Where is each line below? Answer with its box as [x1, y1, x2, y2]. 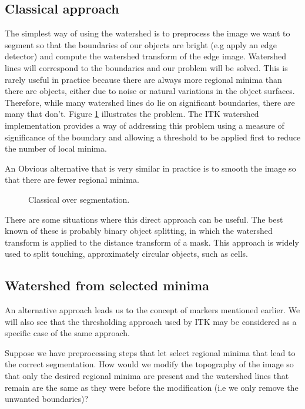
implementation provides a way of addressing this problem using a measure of [5, 119, 284, 131]
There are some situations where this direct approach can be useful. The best [5, 213, 283, 225]
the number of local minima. [5, 142, 107, 155]
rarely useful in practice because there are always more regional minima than [5, 73, 282, 85]
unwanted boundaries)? [5, 393, 89, 405]
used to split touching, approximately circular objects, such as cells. [5, 247, 248, 260]
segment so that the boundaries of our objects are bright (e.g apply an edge [5, 38, 277, 51]
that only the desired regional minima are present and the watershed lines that [5, 370, 289, 382]
